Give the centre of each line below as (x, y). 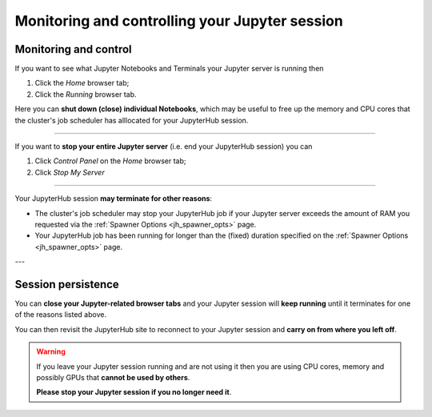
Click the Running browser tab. (86, 94)
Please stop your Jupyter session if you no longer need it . (134, 392)
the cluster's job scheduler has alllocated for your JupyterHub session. (132, 120)
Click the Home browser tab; (82, 83)
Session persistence (67, 284)
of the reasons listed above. (61, 315)
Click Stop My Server (70, 172)
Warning (51, 351)
